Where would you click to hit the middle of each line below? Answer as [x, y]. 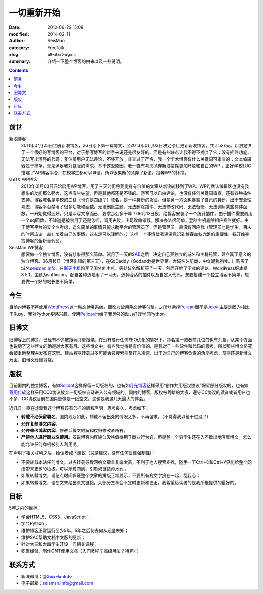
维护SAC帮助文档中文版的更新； [53, 537]
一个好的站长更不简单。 [53, 282]
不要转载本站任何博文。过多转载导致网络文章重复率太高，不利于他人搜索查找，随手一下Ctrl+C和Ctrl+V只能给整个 [134, 462]
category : [19, 47]
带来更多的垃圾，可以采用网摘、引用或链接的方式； [76, 468]
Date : [15, 27]
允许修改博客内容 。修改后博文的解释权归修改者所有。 [75, 430]
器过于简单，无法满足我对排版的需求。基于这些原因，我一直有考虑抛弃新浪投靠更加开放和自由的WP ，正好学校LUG [136, 166]
